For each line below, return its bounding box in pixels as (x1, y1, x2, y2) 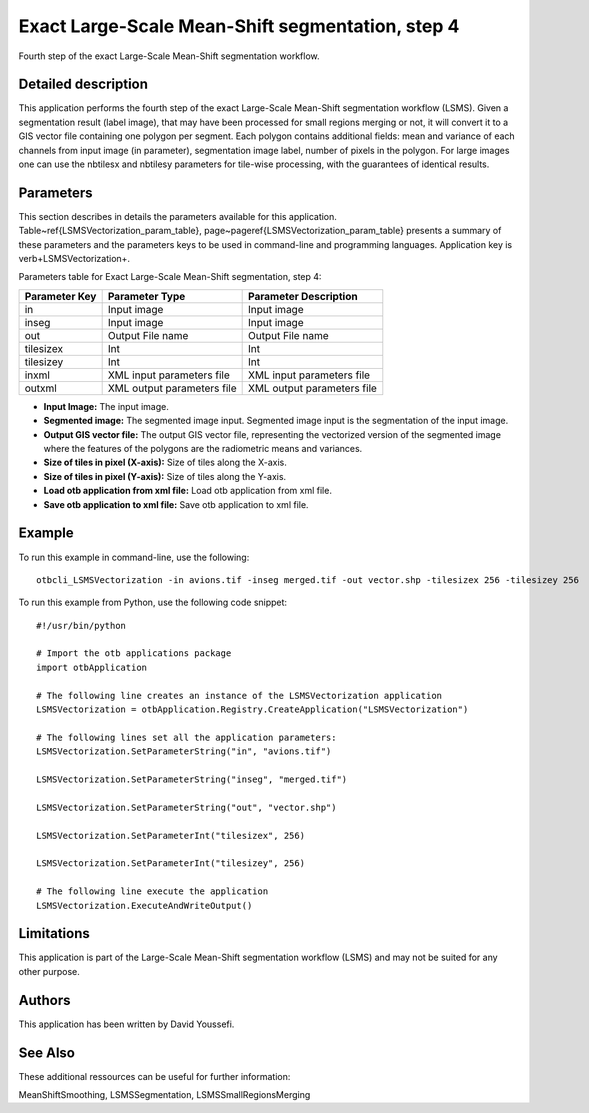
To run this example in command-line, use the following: (18, 551, 250, 563)
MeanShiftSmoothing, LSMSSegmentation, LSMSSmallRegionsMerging (18, 1089, 311, 1100)
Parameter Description (248, 289, 359, 303)
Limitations (18, 925, 90, 942)
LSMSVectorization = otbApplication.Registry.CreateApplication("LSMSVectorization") (36, 704, 469, 715)
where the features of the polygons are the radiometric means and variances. (43, 443, 363, 455)
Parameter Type (107, 289, 186, 303)
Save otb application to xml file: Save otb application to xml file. (43, 498, 309, 510)
